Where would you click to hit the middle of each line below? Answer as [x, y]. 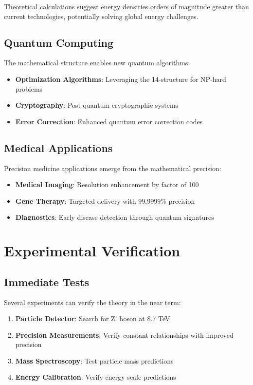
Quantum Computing [59, 42]
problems [29, 88]
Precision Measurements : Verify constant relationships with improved [124, 335]
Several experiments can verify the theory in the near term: [92, 302]
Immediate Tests [47, 281]
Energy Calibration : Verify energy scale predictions [96, 377]
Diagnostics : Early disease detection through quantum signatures [115, 217]
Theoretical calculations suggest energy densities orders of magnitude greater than [126, 6]
